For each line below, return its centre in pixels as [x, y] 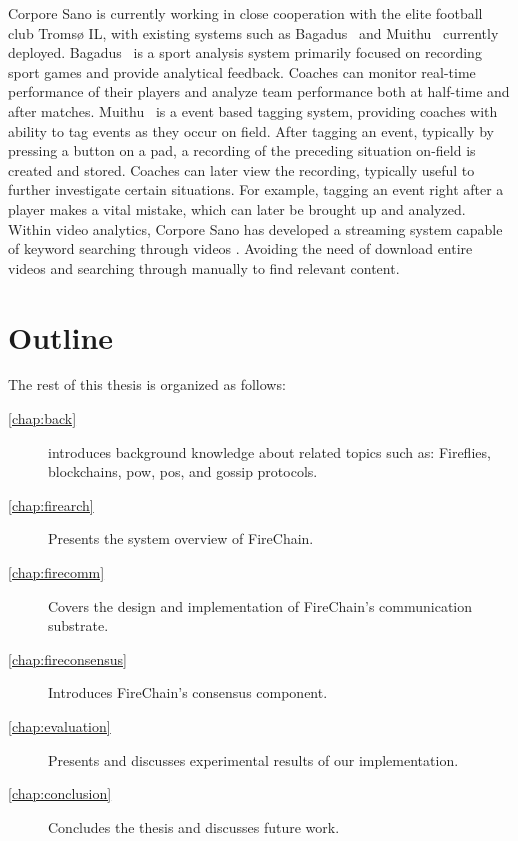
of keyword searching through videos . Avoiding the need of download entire [240, 248]
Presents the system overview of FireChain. [181, 538]
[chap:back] [42, 418]
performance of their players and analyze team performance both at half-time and [259, 91]
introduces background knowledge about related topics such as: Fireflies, [269, 451]
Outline [61, 336]
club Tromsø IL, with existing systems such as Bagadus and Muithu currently [253, 32]
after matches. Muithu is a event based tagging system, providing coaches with [253, 110]
